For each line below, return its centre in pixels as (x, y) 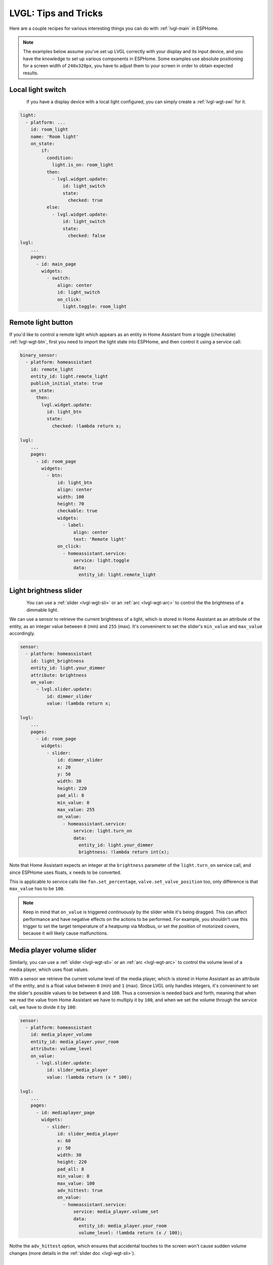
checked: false (87, 236)
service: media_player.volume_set (116, 1212)
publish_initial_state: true (67, 384)
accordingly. (22, 633)
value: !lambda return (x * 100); (89, 1077)
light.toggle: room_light (95, 306)
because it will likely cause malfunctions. (65, 933)
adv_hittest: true (80, 1191)
